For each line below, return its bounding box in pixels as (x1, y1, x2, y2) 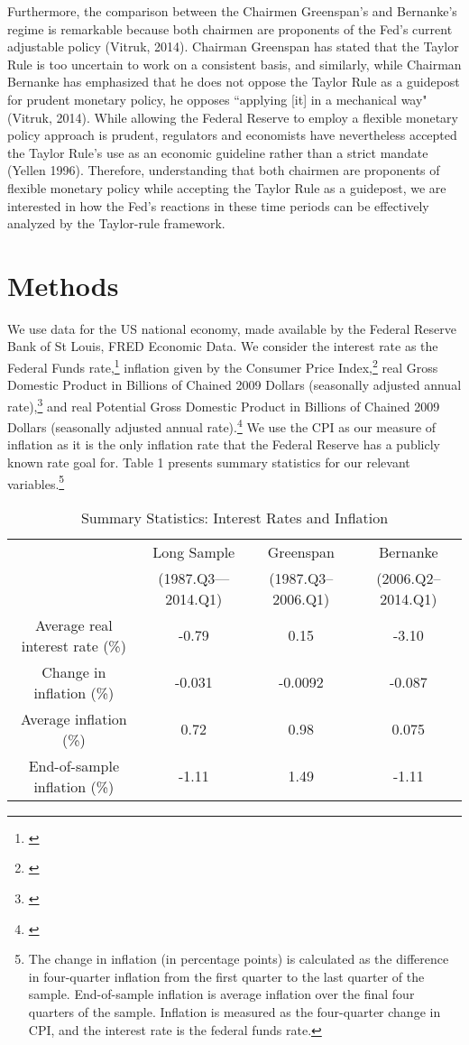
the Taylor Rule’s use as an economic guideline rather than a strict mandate (7, 143, 428, 162)
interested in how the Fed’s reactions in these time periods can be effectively (7, 196, 429, 215)
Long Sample (152, 541, 235, 562)
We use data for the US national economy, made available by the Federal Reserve (7, 319, 457, 338)
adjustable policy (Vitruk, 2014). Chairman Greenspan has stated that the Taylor (7, 37, 459, 56)
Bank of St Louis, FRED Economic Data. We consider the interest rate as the (7, 337, 438, 356)
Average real (34, 614, 113, 635)
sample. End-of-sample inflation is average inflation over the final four (28, 985, 415, 1003)
